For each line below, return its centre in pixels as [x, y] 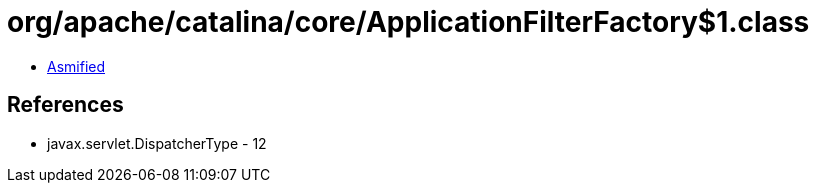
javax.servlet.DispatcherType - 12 [157, 143]
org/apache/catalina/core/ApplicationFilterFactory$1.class [408, 22]
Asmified [76, 66]
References [65, 105]
